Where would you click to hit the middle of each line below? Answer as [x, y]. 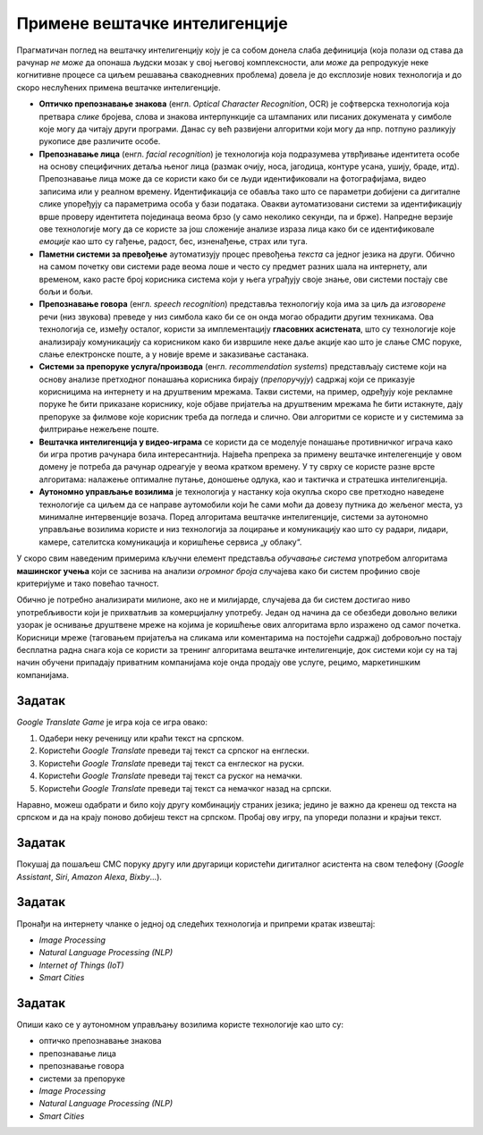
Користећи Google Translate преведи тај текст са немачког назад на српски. [185, 788]
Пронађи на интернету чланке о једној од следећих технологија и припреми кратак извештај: [196, 923]
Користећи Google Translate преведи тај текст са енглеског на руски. [171, 763]
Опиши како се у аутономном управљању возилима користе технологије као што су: [180, 1025]
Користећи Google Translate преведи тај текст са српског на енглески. [174, 750]
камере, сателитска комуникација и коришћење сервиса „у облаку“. [170, 542]
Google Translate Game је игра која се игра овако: [112, 722]
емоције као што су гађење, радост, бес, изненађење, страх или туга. [174, 241]
